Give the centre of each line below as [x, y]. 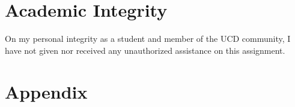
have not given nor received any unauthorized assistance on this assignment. [145, 50]
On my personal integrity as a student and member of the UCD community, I [148, 39]
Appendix [46, 91]
